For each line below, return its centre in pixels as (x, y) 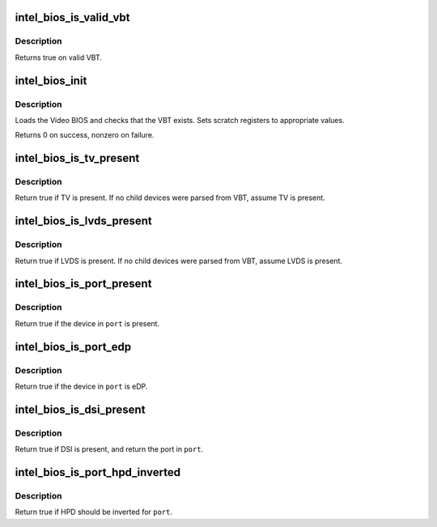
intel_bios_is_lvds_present (84, 221)
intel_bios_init (51, 81)
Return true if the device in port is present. (87, 323)
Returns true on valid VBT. (59, 57)
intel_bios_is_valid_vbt (72, 17)
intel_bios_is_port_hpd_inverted (98, 472)
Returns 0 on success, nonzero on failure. (85, 135)
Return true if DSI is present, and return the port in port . (109, 449)
